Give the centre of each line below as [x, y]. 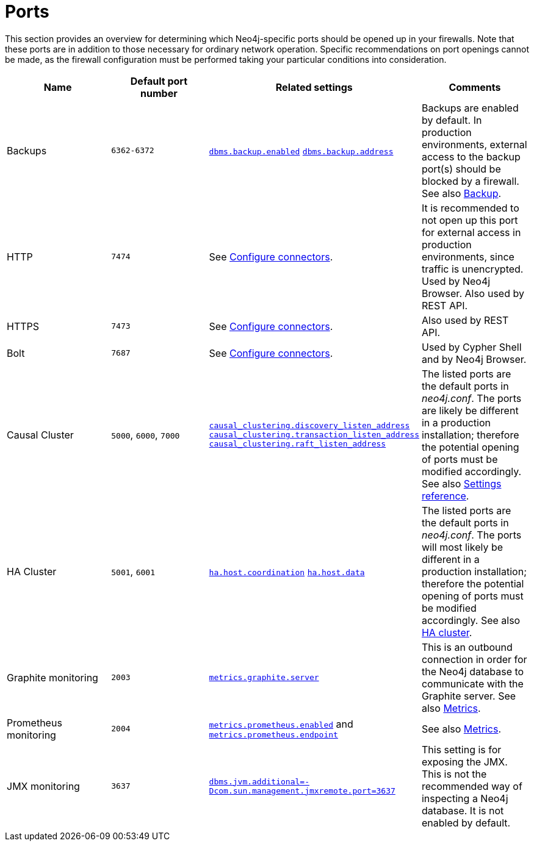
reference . [445, 496]
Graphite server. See [469, 696]
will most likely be [462, 547]
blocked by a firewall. [470, 181]
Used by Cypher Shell [471, 347]
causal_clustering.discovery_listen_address [309, 426]
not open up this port [470, 220]
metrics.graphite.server [264, 678]
